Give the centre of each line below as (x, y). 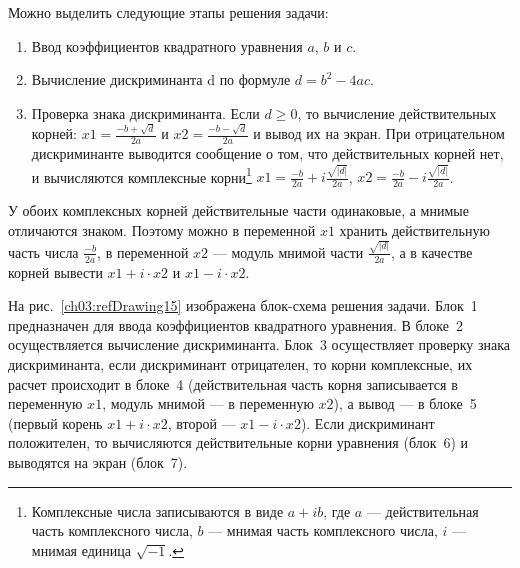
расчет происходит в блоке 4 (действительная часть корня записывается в (233, 383)
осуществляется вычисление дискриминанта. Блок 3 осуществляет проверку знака (259, 344)
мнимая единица (81, 549)
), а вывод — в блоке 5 (405, 403)
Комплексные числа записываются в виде (157, 510)
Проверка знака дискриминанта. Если (145, 112)
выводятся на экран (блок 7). (98, 462)
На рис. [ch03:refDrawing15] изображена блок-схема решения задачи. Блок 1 (243, 305)
